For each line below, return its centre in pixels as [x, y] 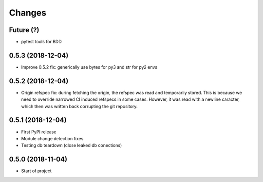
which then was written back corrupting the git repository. [79, 106]
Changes [28, 13]
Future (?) [24, 30]
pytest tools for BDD [41, 42]
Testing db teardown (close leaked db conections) [72, 146]
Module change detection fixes [52, 138]
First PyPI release [39, 132]
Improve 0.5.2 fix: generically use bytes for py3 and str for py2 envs [89, 67]
